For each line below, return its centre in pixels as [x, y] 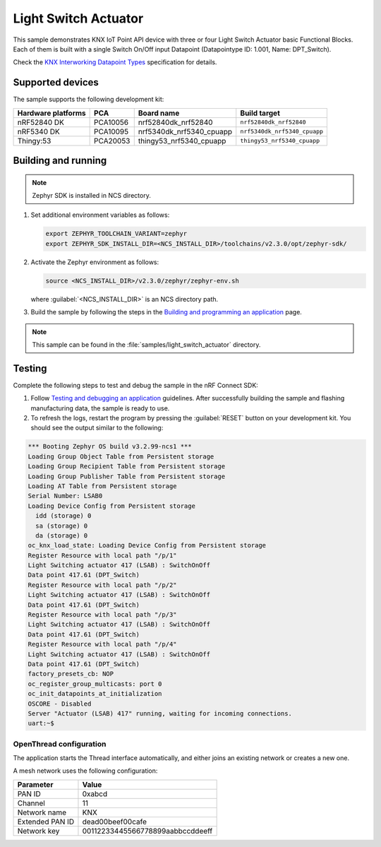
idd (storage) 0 [64, 516]
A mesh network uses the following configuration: [85, 771]
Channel [31, 803]
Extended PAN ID [46, 822]
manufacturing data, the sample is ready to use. [100, 408]
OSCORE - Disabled [60, 704]
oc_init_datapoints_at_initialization [95, 694]
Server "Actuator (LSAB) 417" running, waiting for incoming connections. [160, 713]
